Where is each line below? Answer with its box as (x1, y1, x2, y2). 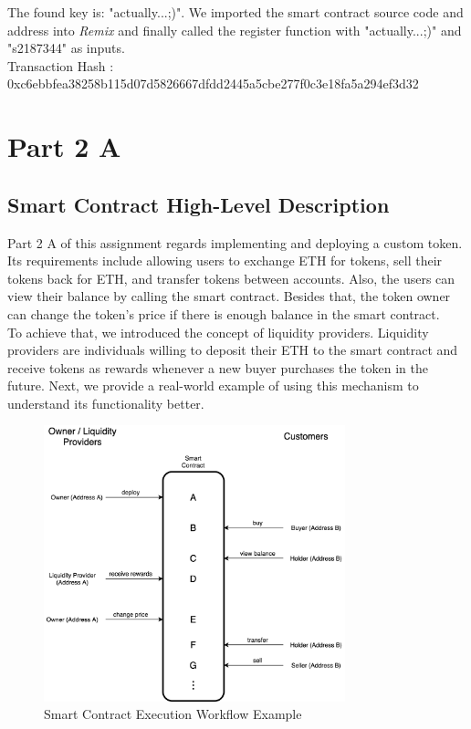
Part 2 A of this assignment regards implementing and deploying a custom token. (7, 233, 463, 252)
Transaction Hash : (7, 56, 114, 75)
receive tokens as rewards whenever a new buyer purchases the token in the (7, 358, 428, 377)
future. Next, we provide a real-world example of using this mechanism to (7, 376, 419, 395)
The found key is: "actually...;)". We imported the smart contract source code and (7, 3, 464, 21)
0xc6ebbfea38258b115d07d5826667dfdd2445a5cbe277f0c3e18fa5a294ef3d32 (7, 74, 419, 93)
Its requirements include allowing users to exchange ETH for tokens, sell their (7, 251, 443, 270)
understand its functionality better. (7, 393, 204, 412)
